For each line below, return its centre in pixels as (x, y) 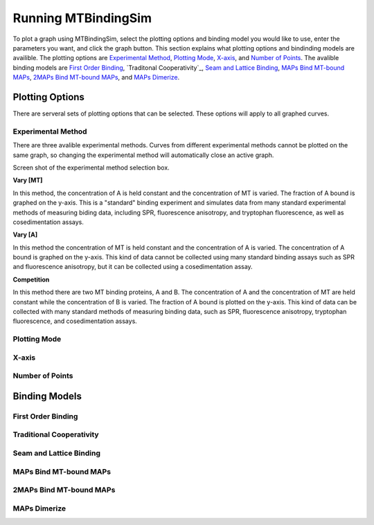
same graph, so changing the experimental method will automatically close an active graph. (143, 155)
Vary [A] (25, 234)
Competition (31, 279)
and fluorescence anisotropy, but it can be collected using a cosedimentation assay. (133, 267)
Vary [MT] (28, 181)
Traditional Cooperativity (56, 434)
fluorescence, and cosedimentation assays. (75, 321)
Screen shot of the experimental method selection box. (91, 167)
